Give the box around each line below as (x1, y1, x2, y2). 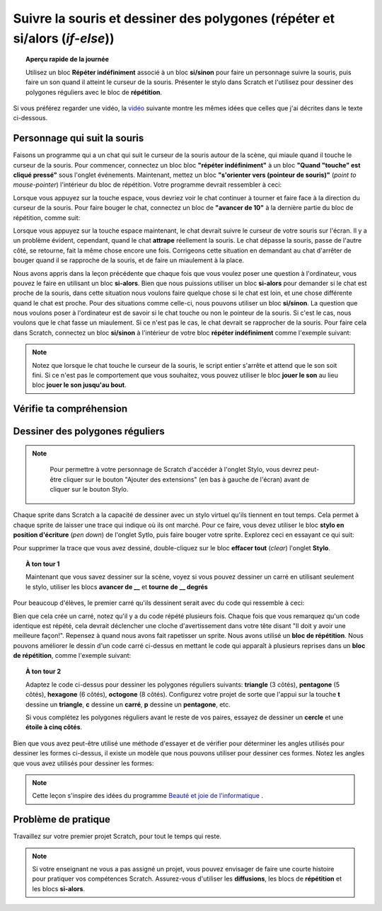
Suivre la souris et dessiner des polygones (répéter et (13, 11, 335, 26)
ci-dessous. (13, 114, 48, 122)
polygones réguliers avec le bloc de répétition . (25, 88, 163, 96)
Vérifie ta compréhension (13, 403, 128, 415)
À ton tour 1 (25, 559, 60, 568)
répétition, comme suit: (13, 213, 81, 222)
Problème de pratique (13, 813, 111, 825)
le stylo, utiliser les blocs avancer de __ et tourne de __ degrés (25, 582, 208, 591)
